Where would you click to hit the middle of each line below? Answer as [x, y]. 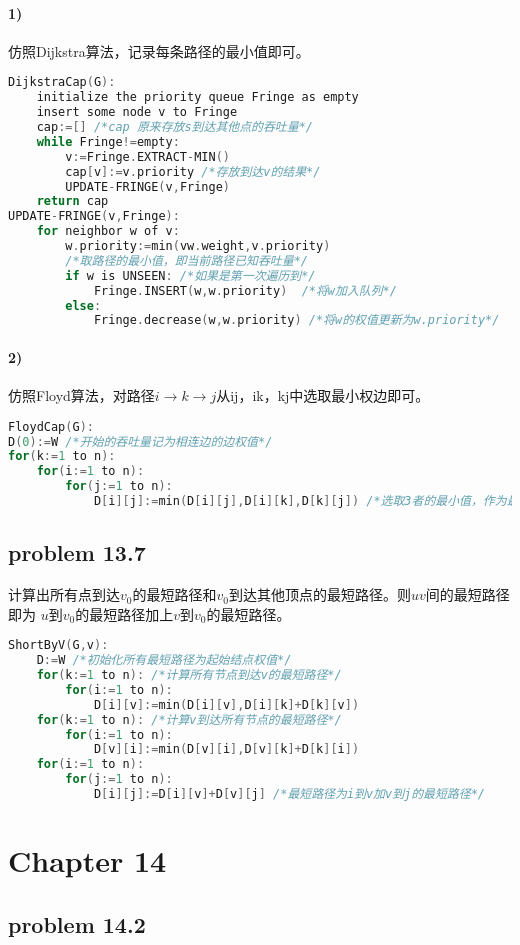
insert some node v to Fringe [137, 112]
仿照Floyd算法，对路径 [81, 395]
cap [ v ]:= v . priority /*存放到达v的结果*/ [193, 171]
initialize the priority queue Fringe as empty [197, 97]
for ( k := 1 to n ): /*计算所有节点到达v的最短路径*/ [189, 675]
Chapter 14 [87, 860]
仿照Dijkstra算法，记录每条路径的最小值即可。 [159, 50]
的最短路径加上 [124, 613]
